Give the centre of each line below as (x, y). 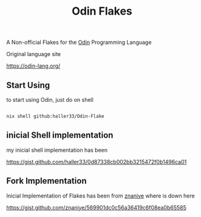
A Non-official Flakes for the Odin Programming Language (79, 42)
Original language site (34, 54)
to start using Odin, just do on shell (50, 100)
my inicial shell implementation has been (57, 150)
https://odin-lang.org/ (33, 66)
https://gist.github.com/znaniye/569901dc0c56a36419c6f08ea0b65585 (97, 207)
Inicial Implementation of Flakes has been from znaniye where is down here (101, 196)
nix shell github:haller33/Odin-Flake (55, 116)
